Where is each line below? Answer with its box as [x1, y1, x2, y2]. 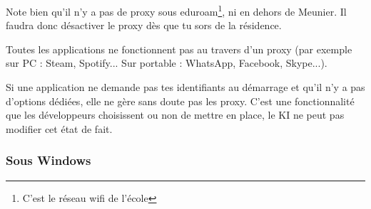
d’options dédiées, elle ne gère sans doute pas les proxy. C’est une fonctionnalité [6, 93, 355, 108]
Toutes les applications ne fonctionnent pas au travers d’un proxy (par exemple [6, 41, 352, 56]
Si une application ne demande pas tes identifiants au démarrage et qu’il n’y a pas [6, 80, 365, 95]
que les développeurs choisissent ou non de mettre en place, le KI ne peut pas [6, 107, 345, 122]
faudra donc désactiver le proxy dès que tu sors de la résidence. [6, 18, 282, 33]
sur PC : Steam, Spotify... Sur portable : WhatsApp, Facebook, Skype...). [6, 55, 327, 70]
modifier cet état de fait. [6, 121, 113, 136]
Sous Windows [6, 151, 91, 169]
